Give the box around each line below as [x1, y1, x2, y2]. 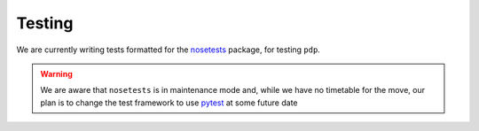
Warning [40, 68, 73, 79]
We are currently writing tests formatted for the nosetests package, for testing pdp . [16, 44, 321, 55]
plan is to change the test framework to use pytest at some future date [40, 97, 298, 108]
